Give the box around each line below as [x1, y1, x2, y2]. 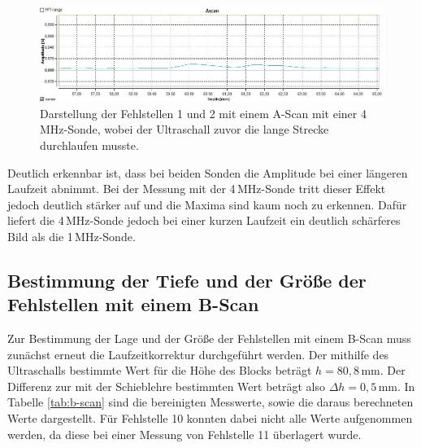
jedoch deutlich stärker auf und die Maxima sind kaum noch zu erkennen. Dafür [7, 195, 407, 213]
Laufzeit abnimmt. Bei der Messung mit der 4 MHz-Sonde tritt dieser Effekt [7, 180, 386, 197]
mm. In [378, 377, 415, 394]
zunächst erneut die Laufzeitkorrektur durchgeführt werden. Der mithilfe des [7, 345, 389, 362]
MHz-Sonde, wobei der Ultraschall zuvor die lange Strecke [40, 121, 329, 138]
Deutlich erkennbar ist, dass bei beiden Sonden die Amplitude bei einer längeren [7, 164, 408, 181]
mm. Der [361, 362, 406, 379]
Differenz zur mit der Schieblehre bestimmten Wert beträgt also [7, 377, 326, 394]
